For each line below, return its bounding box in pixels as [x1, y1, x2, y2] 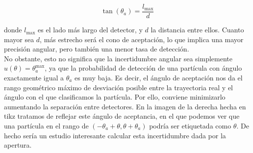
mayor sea [4, 34, 34, 44]
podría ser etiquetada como [149, 121, 231, 130]
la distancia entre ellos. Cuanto [151, 25, 244, 35]
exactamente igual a [4, 73, 64, 83]
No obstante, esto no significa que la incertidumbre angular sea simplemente [4, 53, 232, 63]
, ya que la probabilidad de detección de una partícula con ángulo [45, 63, 242, 73]
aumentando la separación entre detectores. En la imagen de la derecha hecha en [4, 101, 246, 111]
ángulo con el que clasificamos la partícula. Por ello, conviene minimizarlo [4, 92, 226, 102]
